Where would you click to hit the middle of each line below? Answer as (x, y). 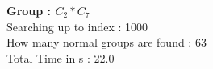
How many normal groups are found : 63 (106, 42)
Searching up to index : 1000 (77, 26)
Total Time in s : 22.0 (61, 57)
